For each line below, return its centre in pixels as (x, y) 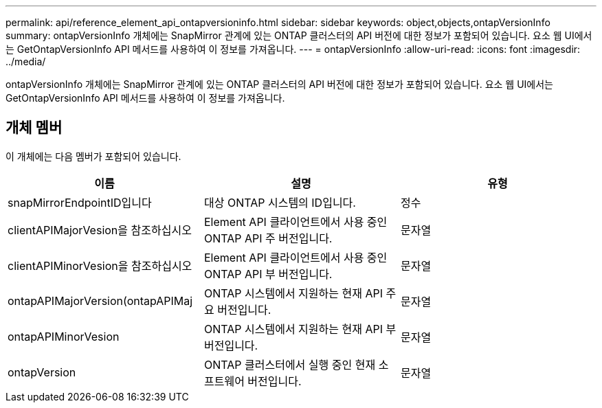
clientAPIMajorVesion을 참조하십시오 (100, 230)
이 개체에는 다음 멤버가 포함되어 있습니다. (93, 156)
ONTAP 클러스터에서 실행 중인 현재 (290, 364)
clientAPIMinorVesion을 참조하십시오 (100, 265)
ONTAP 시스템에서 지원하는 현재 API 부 (300, 329)
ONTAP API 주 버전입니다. (268, 238)
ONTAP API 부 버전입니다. (268, 274)
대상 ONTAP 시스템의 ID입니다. (280, 202)
